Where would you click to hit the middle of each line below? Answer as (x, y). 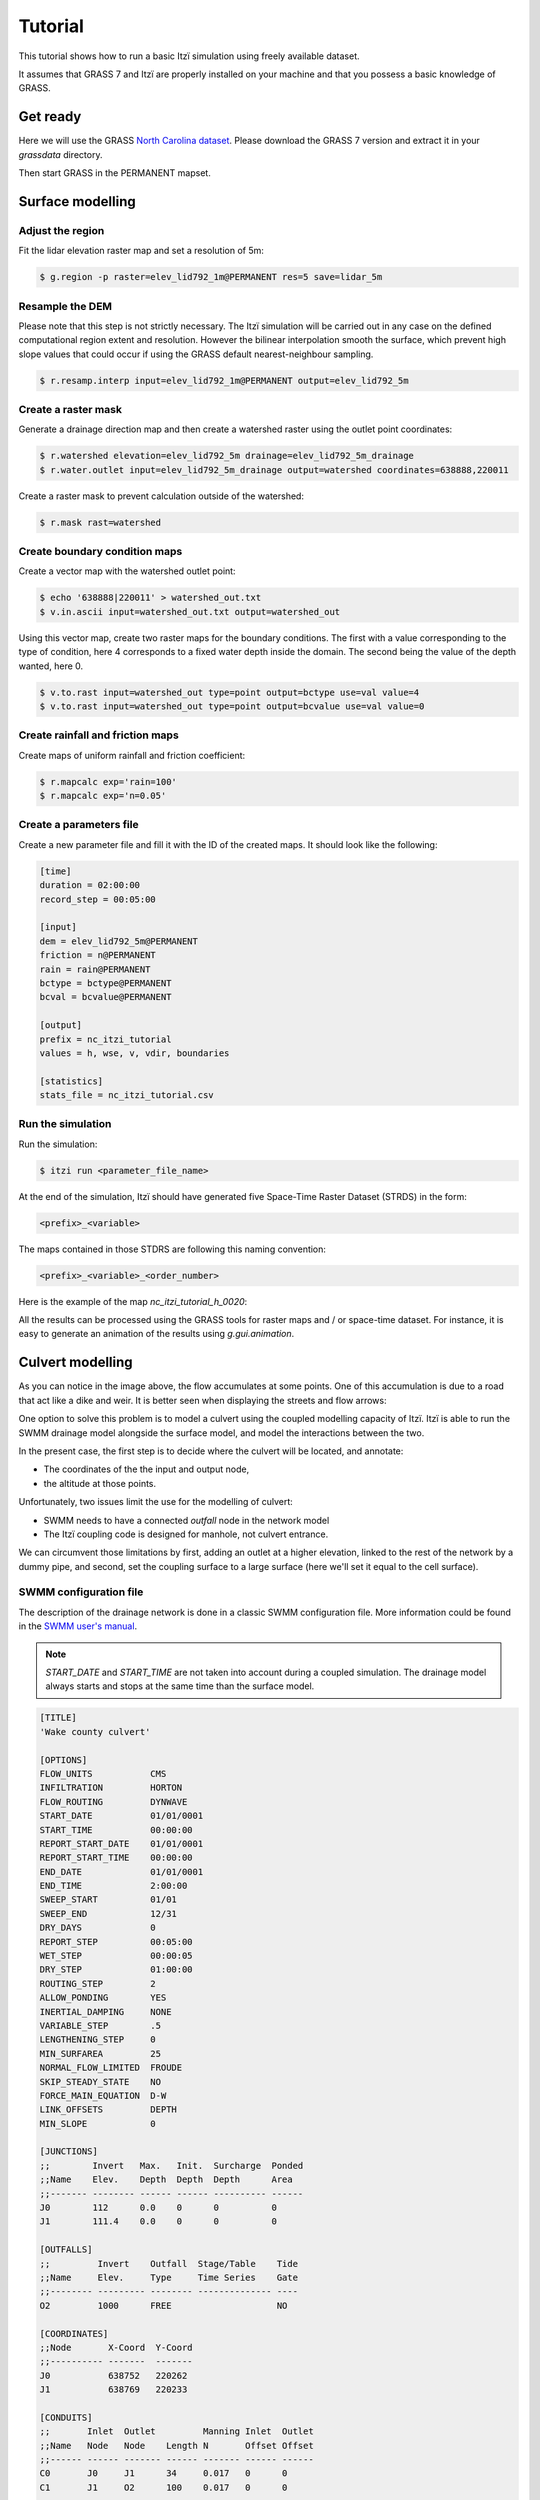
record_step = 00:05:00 (98, 899)
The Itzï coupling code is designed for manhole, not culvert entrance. (186, 1534)
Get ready (50, 116)
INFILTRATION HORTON (111, 1788)
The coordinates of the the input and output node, (146, 1469)
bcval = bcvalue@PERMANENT (105, 997)
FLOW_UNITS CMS (103, 1773)
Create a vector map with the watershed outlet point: (127, 571)
